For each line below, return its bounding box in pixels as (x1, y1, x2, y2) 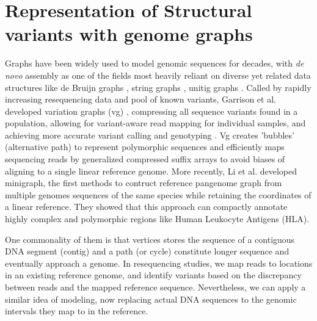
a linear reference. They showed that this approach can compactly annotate (5, 200, 288, 213)
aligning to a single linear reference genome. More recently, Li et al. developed (5, 164, 297, 177)
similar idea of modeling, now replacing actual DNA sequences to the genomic (5, 292, 297, 305)
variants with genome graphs (5, 21, 253, 46)
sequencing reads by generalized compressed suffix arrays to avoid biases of (5, 153, 285, 165)
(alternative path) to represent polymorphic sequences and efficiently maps (5, 140, 285, 153)
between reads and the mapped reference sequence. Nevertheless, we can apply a (5, 281, 306, 293)
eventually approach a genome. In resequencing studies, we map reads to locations (5, 256, 313, 269)
